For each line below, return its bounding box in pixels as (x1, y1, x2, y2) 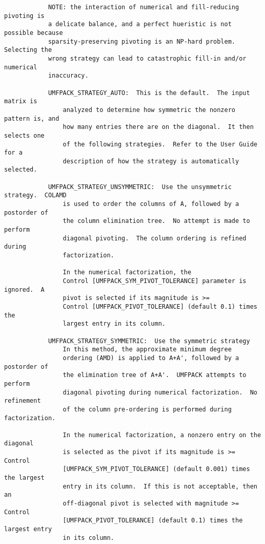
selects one (4, 132, 45, 139)
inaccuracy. (48, 72, 89, 80)
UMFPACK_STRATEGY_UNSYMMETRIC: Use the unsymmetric (48, 183, 232, 191)
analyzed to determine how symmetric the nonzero (63, 106, 236, 114)
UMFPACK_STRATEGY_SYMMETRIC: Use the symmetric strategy (48, 337, 250, 345)
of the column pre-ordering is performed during (63, 405, 232, 413)
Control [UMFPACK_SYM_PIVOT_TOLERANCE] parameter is (63, 277, 247, 285)
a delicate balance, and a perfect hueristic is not (48, 21, 232, 28)
